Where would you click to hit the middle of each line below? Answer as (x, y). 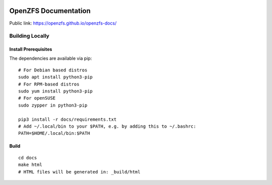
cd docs (28, 158)
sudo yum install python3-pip (56, 91)
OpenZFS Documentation (50, 11)
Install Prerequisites (31, 49)
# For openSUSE (37, 98)
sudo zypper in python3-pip (53, 105)
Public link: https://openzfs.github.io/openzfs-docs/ (63, 23)
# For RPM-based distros (49, 84)
